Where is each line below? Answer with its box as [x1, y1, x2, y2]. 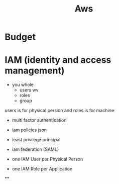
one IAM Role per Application [12, 166, 73, 172]
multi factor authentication [12, 117, 67, 123]
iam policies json [12, 127, 47, 133]
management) [5, 65, 65, 76]
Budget [5, 31, 36, 43]
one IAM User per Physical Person [12, 156, 83, 162]
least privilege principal [12, 137, 61, 143]
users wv [19, 87, 39, 93]
